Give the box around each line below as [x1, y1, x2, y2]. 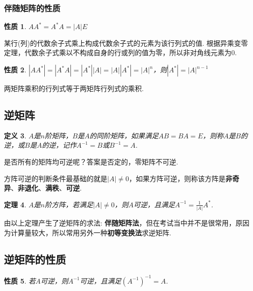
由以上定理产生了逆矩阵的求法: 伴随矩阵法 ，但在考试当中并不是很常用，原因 [4, 218, 250, 228]
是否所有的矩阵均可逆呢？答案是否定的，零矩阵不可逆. [4, 156, 178, 166]
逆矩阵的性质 [4, 251, 66, 266]
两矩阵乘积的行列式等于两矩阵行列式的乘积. [4, 83, 144, 93]
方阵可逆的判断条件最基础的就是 [4, 173, 107, 183]
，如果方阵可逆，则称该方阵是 [128, 173, 225, 183]
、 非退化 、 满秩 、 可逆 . [11, 183, 82, 193]
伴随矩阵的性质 [4, 1, 61, 14]
